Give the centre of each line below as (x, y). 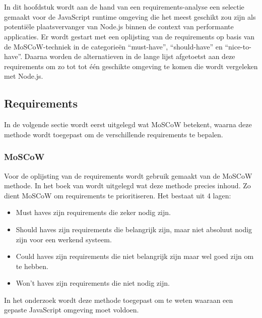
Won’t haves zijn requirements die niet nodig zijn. (93, 283)
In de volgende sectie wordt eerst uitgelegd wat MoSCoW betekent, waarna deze (128, 124)
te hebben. (32, 266)
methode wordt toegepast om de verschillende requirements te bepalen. (114, 134)
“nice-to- (238, 46)
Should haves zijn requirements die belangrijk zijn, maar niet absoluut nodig (134, 229)
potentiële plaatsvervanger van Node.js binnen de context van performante (119, 26)
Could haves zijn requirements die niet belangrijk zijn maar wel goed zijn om (135, 256)
